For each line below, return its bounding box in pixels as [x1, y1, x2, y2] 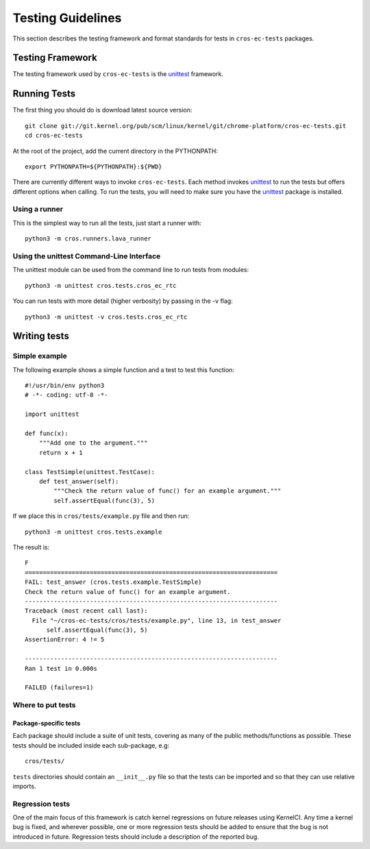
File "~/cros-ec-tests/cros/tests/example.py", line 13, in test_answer [32, 617, 282, 624]
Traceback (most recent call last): [25, 607, 148, 615]
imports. [12, 782, 36, 790]
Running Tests [12, 88, 75, 99]
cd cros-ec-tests [25, 132, 83, 140]
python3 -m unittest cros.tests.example [25, 528, 162, 536]
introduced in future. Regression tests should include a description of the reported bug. [12, 833, 260, 841]
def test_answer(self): [38, 478, 119, 485]
